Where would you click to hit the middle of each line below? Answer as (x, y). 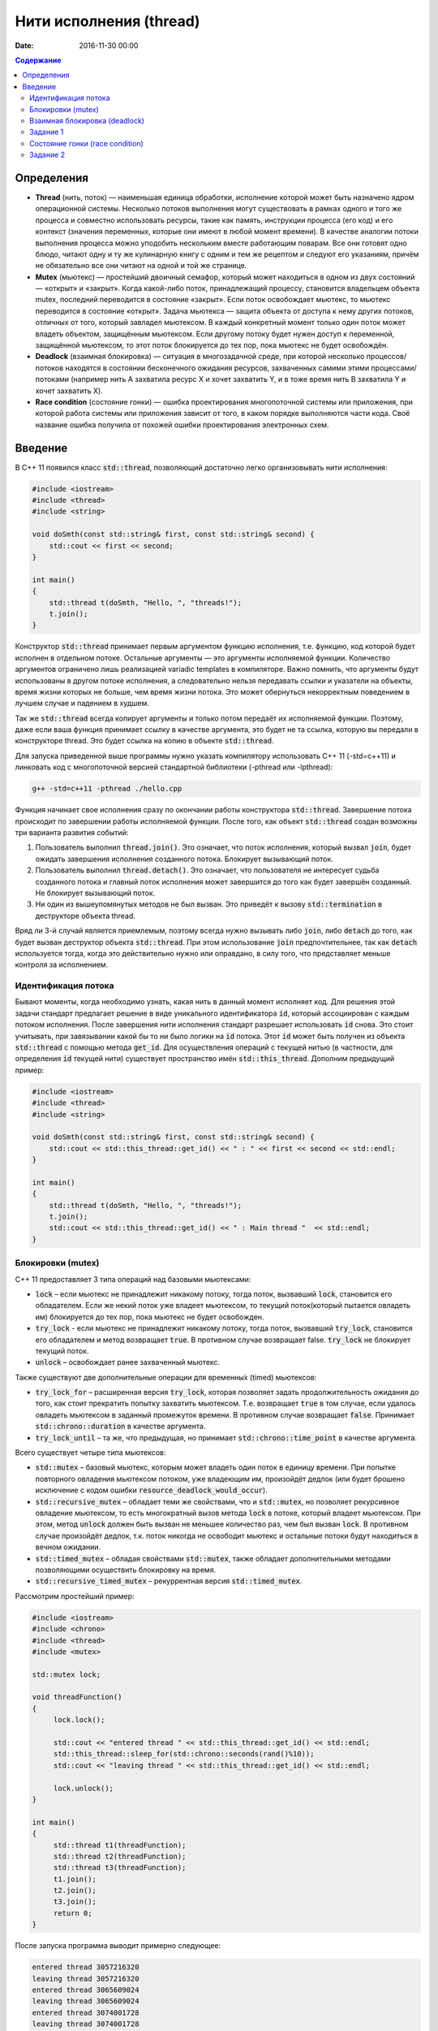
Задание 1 (47, 132)
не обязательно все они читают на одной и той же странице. (141, 266)
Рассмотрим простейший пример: (75, 1596)
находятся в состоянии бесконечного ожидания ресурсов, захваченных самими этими (217, 368)
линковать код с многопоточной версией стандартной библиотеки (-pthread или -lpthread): (174, 767)
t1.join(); (75, 1879)
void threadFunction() (77, 1697)
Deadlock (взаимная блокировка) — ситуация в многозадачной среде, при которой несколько (200, 357)
